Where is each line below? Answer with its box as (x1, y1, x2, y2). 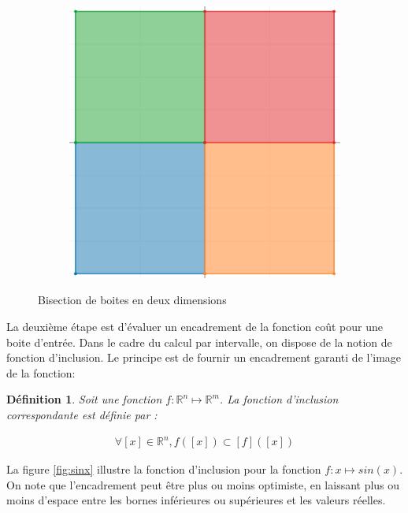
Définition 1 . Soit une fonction (6, 391, 162, 407)
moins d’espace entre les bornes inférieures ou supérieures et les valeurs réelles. (6, 492, 386, 508)
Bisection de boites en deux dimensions (38, 292, 227, 308)
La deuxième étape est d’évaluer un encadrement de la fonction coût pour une (6, 318, 383, 334)
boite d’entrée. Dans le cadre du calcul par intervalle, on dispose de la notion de (6, 333, 392, 350)
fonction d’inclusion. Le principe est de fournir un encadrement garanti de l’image (6, 349, 402, 366)
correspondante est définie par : (6, 406, 158, 422)
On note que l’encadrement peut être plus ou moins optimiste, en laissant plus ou (6, 476, 400, 493)
